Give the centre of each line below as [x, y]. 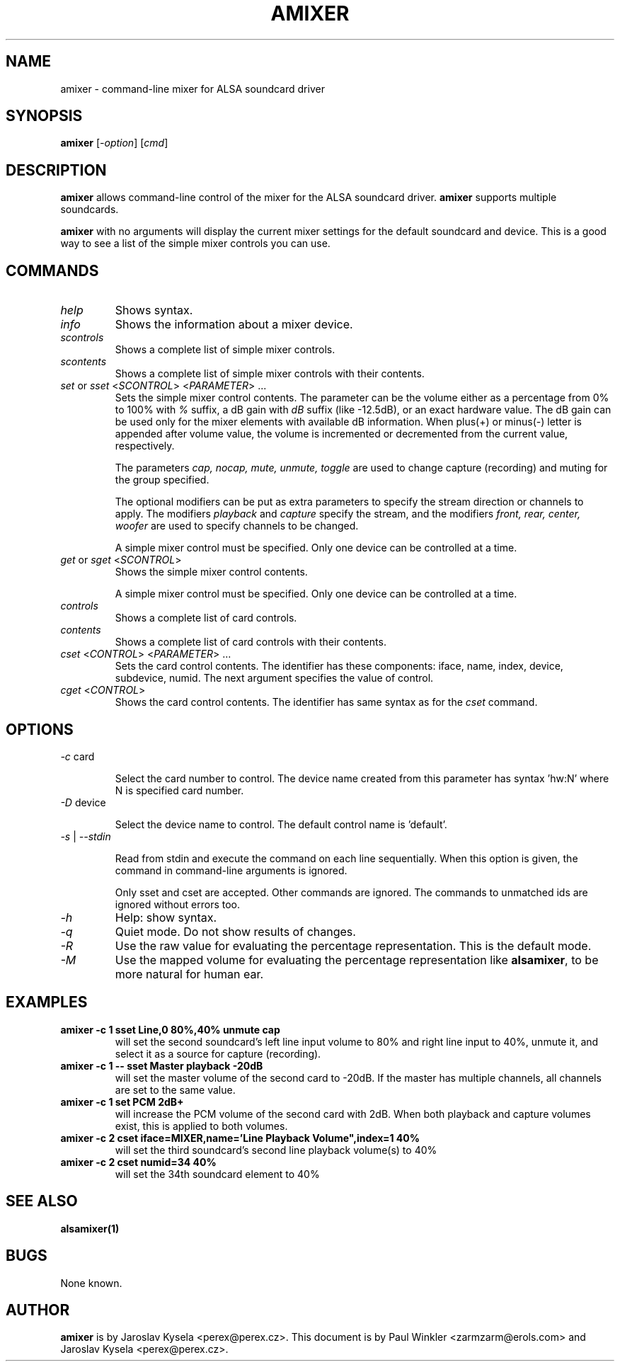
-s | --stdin [86, 836]
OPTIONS [40, 729]
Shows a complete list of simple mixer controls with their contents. [270, 374]
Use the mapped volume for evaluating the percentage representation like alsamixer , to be [357, 960]
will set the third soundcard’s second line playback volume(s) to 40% [276, 1150]
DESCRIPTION [56, 170]
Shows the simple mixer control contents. [211, 572]
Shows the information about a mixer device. [234, 325]
